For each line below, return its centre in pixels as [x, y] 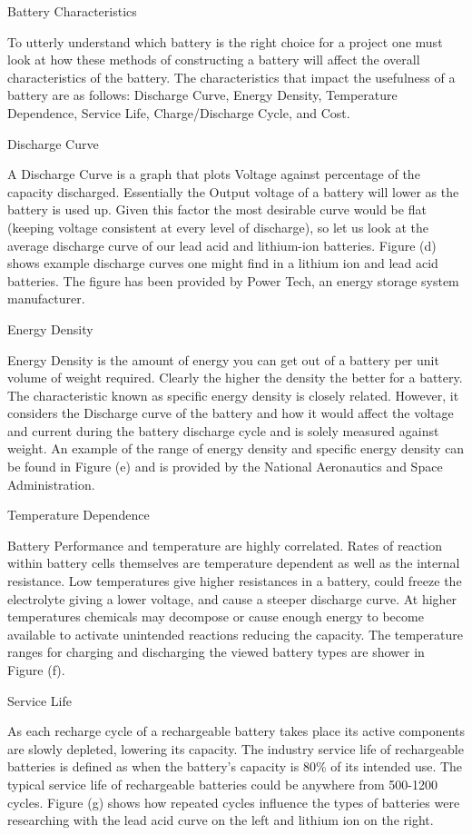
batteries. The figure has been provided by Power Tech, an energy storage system [233, 280]
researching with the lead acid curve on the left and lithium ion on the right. [221, 820]
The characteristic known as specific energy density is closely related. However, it [233, 395]
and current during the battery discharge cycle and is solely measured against [223, 430]
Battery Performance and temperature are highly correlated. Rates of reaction [225, 545]
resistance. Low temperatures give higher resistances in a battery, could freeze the [235, 581]
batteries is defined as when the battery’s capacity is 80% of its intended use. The [235, 766]
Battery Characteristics [72, 11]
